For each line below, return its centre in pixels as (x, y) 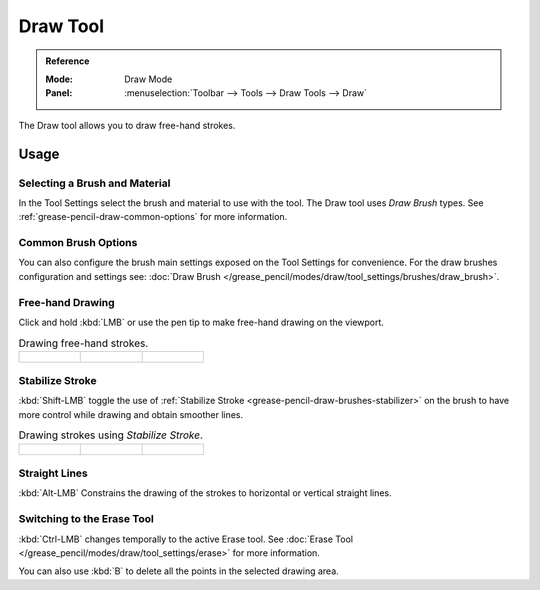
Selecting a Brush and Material (94, 183)
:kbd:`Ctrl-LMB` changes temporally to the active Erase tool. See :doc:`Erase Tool (186, 539)
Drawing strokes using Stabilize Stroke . (111, 435)
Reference (67, 61)
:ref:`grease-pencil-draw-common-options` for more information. (153, 217)
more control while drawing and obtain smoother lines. (131, 414)
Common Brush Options (78, 243)
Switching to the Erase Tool (86, 519)
